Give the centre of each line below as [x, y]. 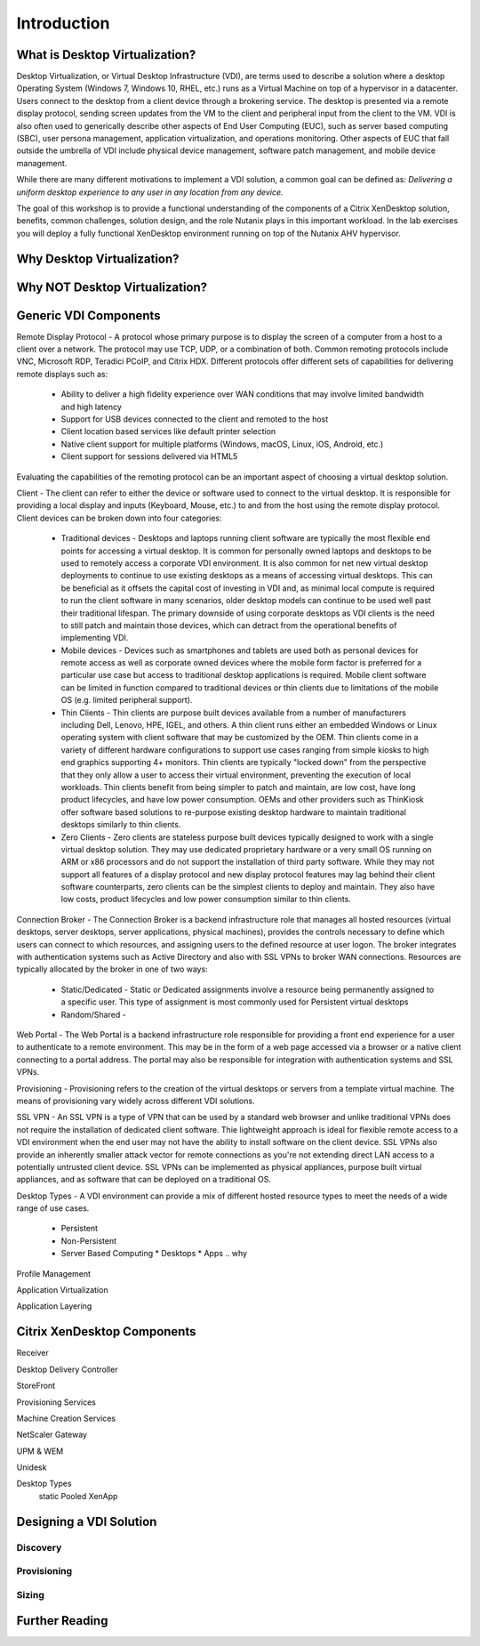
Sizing [30, 1594]
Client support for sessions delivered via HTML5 [149, 456]
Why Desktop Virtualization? [98, 258]
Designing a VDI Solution [87, 1521]
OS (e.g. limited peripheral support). [127, 700]
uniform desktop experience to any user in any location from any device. [150, 192]
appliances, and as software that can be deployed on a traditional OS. [144, 1180]
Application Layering [54, 1306]
